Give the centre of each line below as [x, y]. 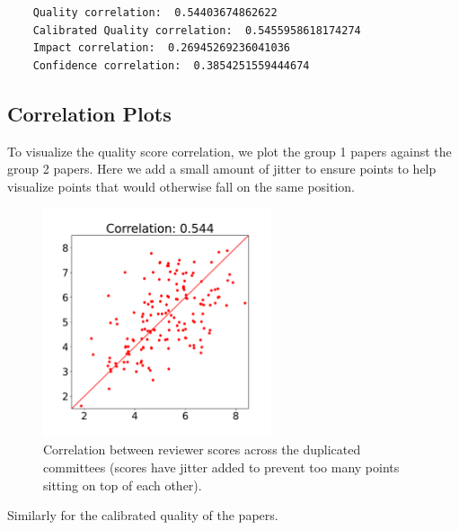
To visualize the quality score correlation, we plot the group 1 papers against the [229, 151]
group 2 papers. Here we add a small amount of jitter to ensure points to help [222, 169]
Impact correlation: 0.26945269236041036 [161, 48]
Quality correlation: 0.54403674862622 [155, 13]
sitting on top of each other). [123, 485]
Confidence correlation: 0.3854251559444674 [171, 65]
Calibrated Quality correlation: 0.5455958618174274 [197, 30]
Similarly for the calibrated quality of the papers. [143, 515]
